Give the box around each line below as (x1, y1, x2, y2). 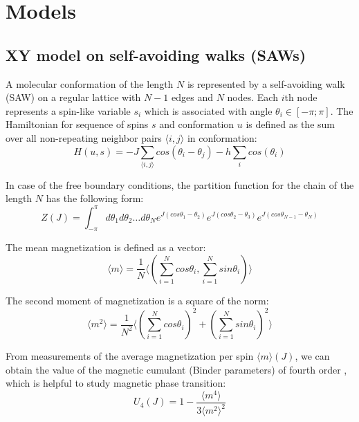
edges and (172, 90, 213, 104)
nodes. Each (227, 90, 278, 104)
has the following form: (46, 191, 144, 205)
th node (284, 90, 317, 104)
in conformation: (187, 130, 257, 145)
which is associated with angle (144, 103, 273, 118)
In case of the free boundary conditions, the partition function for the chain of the (6, 177, 354, 192)
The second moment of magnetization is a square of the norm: (6, 293, 269, 307)
